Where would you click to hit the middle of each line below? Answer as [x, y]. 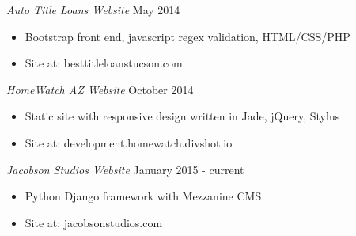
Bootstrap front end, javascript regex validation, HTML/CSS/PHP [187, 36]
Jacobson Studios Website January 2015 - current [125, 169]
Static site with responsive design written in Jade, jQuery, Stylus [182, 116]
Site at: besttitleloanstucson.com [104, 63]
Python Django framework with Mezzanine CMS [143, 196]
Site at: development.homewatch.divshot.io [129, 142]
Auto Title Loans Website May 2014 [93, 10]
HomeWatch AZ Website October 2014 [100, 89]
